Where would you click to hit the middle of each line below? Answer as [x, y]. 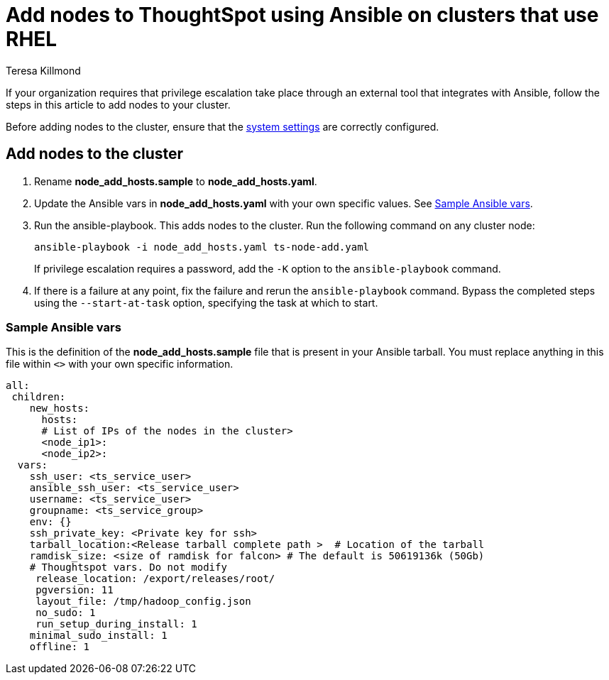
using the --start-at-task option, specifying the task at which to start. [206, 302]
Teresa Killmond [43, 70]
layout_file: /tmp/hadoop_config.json [143, 602]
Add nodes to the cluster [95, 154]
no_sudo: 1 [66, 613]
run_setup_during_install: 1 [116, 624]
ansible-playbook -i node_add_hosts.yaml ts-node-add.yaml [202, 247]
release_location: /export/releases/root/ [155, 579]
